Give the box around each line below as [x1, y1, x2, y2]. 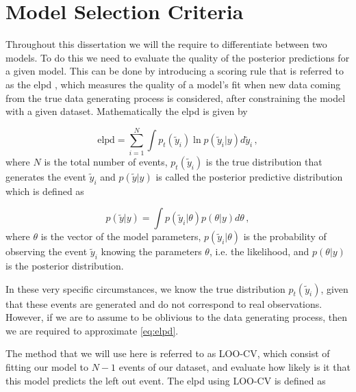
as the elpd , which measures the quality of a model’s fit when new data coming [5, 77, 341, 91]
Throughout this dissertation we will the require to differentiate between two [5, 37, 327, 51]
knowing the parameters [101, 244, 202, 259]
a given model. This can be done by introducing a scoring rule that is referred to [5, 64, 344, 78]
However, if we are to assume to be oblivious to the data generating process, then [5, 310, 348, 324]
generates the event [5, 169, 86, 183]
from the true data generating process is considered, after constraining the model [5, 90, 346, 105]
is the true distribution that [205, 154, 322, 168]
